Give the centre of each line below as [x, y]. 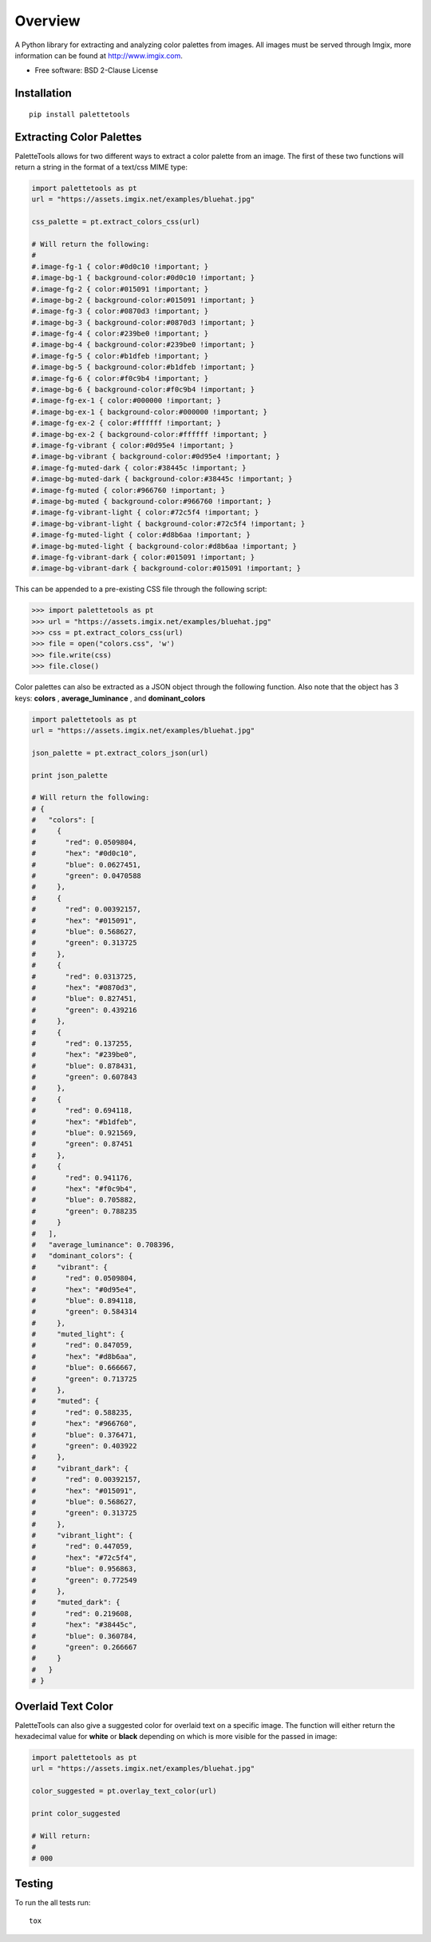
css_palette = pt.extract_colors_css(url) [116, 222]
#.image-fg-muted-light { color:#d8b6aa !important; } [141, 535]
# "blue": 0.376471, [84, 1435]
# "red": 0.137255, [82, 1043]
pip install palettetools [80, 114]
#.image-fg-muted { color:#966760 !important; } [129, 490]
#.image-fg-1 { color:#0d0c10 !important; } [120, 266]
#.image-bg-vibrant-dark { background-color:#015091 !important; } [166, 568]
